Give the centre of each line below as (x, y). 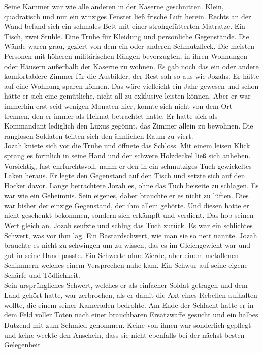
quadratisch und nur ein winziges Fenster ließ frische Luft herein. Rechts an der (128, 16)
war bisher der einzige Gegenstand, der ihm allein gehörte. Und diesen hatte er (127, 205)
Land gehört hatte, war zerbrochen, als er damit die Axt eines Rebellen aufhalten (131, 295)
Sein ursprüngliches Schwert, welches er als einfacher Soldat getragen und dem (126, 285)
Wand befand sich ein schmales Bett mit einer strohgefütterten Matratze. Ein (125, 26)
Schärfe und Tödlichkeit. (42, 275)
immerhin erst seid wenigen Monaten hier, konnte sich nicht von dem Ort (118, 105)
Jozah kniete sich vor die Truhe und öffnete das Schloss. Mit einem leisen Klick (127, 146)
